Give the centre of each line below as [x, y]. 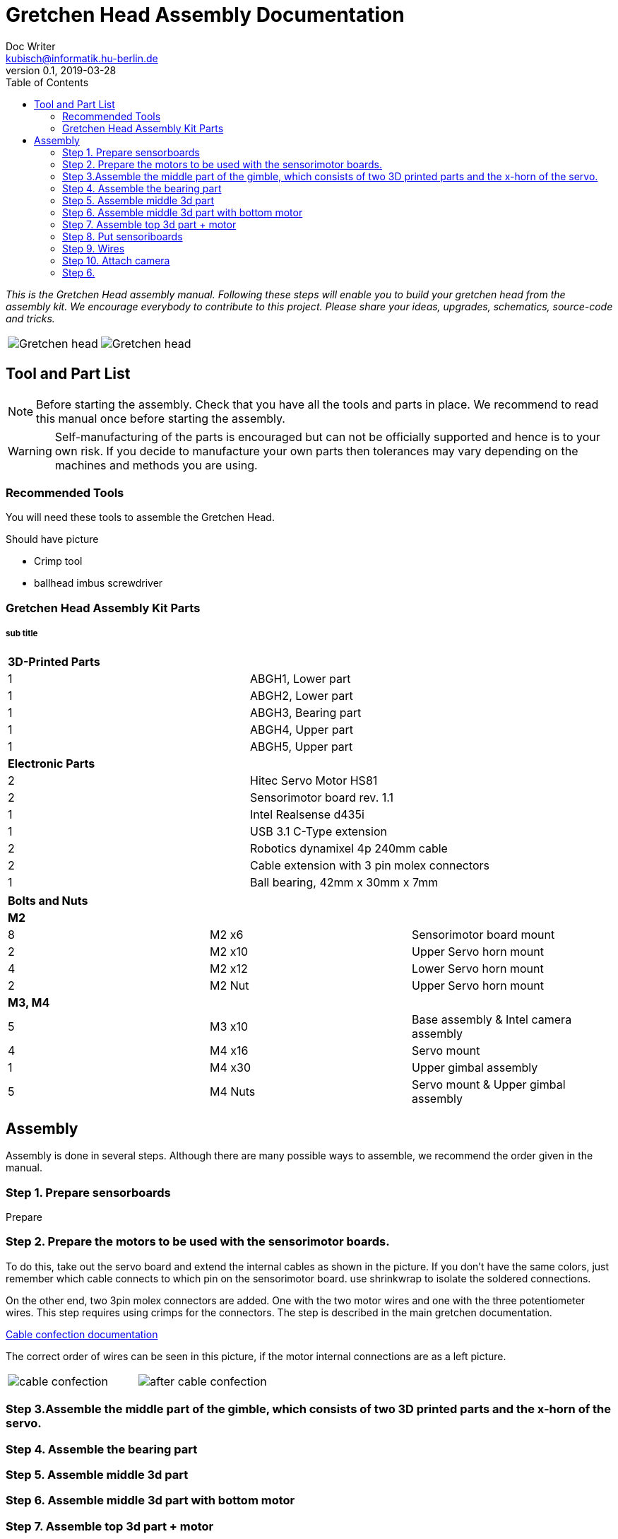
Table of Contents [47, 82]
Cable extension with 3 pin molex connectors [370, 865]
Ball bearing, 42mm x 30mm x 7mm [344, 882]
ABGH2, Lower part [302, 695]
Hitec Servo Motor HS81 [314, 780]
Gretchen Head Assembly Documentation [205, 15]
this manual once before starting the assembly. [161, 418]
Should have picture [52, 539]
